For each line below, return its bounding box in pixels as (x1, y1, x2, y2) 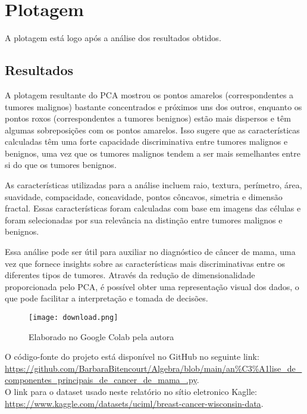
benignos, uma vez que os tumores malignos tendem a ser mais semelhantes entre (5, 147, 300, 159)
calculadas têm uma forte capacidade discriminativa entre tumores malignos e (5, 135, 288, 148)
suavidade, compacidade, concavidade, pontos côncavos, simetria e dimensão (5, 190, 283, 203)
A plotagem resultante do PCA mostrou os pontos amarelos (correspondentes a (5, 88, 294, 101)
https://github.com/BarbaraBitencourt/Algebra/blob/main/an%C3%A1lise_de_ (5, 362, 302, 374)
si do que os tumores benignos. (5, 158, 117, 171)
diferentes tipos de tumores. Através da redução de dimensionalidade (5, 269, 255, 281)
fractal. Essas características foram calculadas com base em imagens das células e (5, 202, 301, 214)
